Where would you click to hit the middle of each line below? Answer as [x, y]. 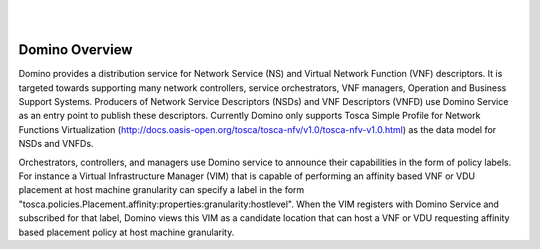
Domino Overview [75, 50]
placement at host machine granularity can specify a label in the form [161, 190]
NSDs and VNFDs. [56, 144]
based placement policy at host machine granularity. [126, 232]
